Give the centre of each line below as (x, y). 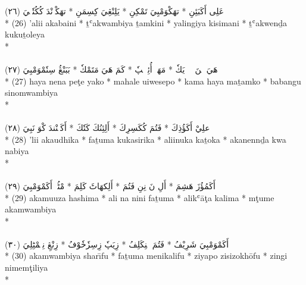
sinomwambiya (32, 93)
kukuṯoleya (25, 34)
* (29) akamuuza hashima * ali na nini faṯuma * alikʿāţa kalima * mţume (140, 197)
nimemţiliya (26, 267)
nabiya (17, 151)
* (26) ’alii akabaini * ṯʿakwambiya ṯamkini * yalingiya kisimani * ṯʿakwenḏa (146, 22)
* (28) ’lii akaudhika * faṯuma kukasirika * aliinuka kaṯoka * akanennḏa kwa (146, 139)
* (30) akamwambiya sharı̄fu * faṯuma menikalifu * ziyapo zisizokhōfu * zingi (146, 256)
